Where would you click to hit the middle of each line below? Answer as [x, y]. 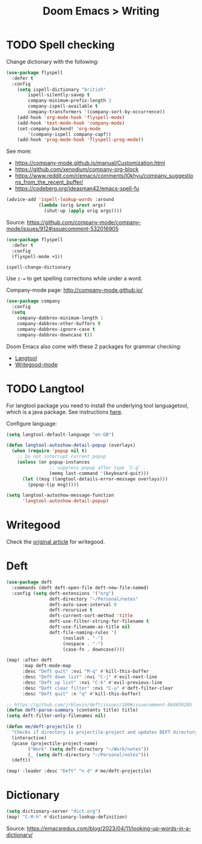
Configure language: [32, 423]
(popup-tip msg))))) [54, 485]
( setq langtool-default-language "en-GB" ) [60, 435]
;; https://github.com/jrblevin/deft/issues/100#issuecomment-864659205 [99, 705]
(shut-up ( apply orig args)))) [83, 211]
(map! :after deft [29, 660]
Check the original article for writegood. [56, 542]
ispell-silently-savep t [59, 95]
